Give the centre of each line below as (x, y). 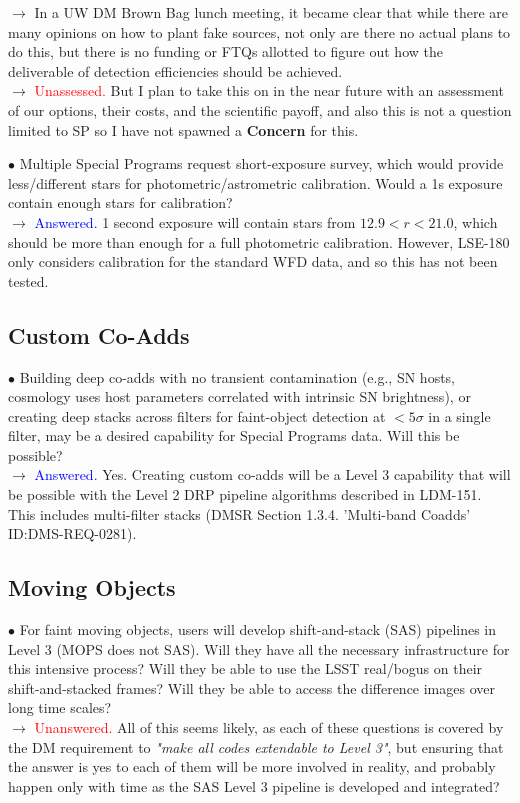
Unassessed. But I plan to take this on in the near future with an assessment (269, 90)
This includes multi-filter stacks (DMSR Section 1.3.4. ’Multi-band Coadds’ (239, 513)
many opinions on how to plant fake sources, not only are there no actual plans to (259, 31)
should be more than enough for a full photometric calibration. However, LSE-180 (259, 241)
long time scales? (60, 707)
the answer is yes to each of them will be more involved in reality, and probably (252, 766)
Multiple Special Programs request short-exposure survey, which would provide (261, 163)
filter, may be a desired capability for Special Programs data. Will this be (234, 435)
